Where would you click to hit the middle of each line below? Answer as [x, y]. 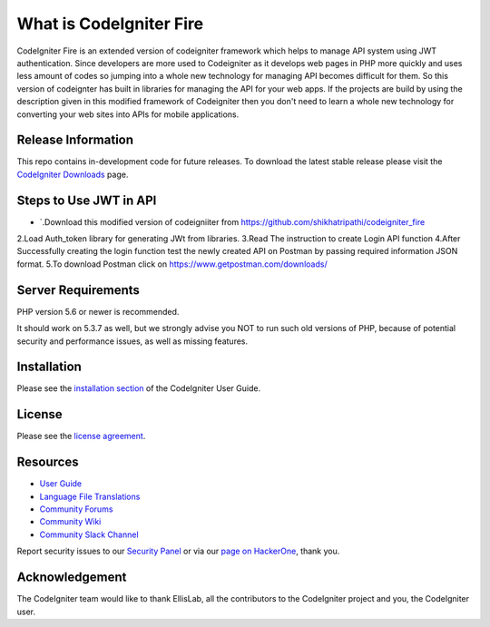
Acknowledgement [72, 578]
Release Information [75, 140]
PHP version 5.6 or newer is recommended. [98, 311]
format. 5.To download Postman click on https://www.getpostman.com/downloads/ [172, 264]
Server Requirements [78, 290]
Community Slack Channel [89, 534]
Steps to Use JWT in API [87, 200]
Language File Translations [90, 496]
